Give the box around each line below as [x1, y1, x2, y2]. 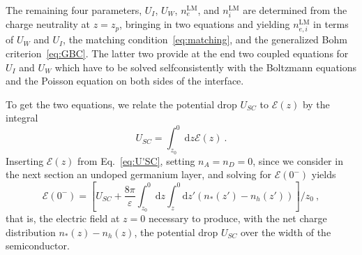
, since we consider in [252, 153, 343, 168]
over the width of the [240, 224, 331, 239]
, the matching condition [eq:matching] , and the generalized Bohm [63, 32, 347, 47]
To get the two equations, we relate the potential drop [6, 96, 237, 111]
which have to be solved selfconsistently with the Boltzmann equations [54, 59, 357, 74]
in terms [313, 17, 349, 31]
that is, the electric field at [6, 211, 120, 226]
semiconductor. [6, 238, 70, 253]
